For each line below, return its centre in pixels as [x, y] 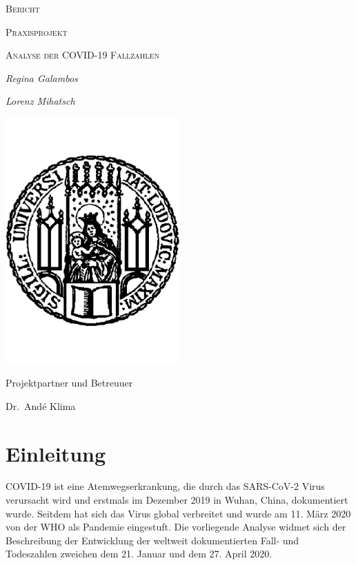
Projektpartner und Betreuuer [69, 383]
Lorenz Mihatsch [40, 101]
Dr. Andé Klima [41, 405]
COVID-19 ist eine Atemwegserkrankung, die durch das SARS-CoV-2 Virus [165, 486]
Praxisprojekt [37, 31]
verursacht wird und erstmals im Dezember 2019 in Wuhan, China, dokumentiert [177, 500]
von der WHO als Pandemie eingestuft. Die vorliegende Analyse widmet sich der [176, 527]
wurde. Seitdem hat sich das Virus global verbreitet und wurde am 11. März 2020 [178, 513]
